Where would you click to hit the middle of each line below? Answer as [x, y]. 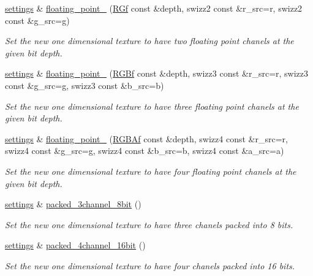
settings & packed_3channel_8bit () [73, 204]
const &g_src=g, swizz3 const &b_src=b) [85, 85]
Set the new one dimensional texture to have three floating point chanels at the [152, 106]
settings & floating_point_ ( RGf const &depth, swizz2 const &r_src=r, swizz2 [154, 8]
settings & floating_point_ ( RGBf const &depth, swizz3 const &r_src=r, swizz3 [157, 73]
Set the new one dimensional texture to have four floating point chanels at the [151, 171]
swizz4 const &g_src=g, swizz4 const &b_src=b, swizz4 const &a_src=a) [145, 151]
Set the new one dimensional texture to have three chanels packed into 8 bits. [149, 224]
